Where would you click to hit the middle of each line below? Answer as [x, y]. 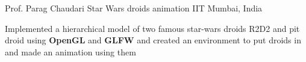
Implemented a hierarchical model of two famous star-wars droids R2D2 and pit [152, 28]
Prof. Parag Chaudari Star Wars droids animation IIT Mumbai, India [134, 8]
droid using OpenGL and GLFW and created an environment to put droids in [153, 40]
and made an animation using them [70, 51]
